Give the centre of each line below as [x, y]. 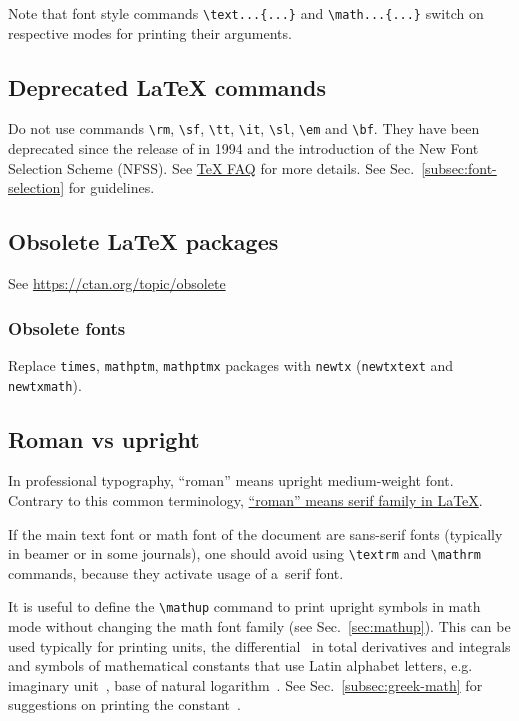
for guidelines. [111, 187]
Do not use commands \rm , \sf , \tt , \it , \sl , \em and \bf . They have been [244, 128]
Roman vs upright [104, 438]
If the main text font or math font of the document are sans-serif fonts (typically [255, 533]
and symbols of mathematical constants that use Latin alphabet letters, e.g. [240, 665]
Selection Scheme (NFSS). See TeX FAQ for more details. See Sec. [211, 167]
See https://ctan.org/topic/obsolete [117, 283]
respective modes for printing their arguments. [150, 32]
